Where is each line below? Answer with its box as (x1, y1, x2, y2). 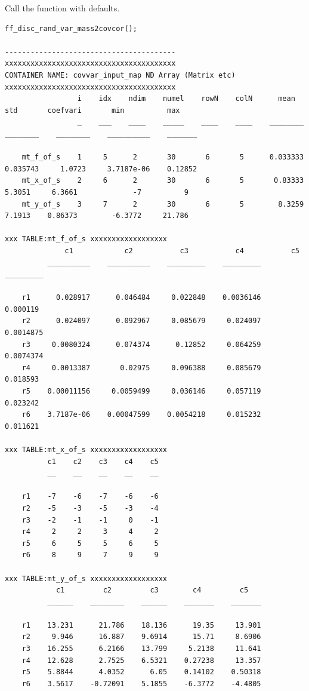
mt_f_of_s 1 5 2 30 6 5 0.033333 (21, 153, 304, 162)
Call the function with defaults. (5, 2, 120, 14)
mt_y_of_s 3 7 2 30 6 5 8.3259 (21, 199, 304, 208)
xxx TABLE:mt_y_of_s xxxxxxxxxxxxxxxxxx (5, 574, 168, 583)
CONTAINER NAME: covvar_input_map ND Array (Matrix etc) (5, 70, 236, 79)
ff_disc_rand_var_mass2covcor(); (5, 24, 137, 33)
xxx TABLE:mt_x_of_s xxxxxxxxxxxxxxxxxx (5, 445, 168, 454)
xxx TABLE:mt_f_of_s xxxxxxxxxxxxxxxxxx (5, 235, 168, 244)
